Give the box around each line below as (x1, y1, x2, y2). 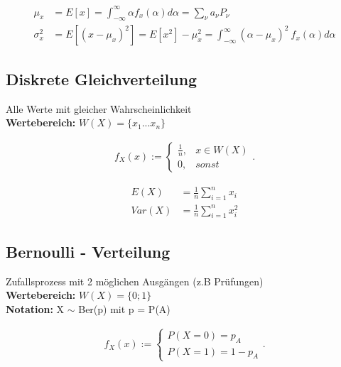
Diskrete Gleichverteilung (6, 67, 197, 89)
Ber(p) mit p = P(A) (78, 301, 170, 316)
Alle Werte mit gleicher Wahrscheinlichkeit (6, 101, 192, 116)
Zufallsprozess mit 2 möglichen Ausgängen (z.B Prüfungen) (6, 273, 264, 288)
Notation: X (6, 301, 65, 316)
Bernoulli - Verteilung (6, 240, 170, 262)
